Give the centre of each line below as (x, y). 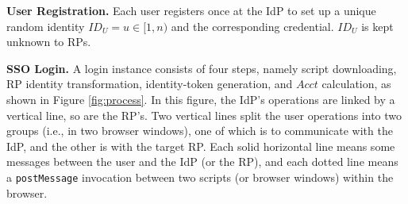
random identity (46, 26)
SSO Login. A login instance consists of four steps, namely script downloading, (202, 68)
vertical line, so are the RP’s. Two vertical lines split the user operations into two (204, 115)
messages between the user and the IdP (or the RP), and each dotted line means (202, 162)
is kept (377, 26)
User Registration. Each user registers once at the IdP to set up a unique (191, 10)
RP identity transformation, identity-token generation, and (150, 84)
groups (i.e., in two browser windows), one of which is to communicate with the (200, 131)
